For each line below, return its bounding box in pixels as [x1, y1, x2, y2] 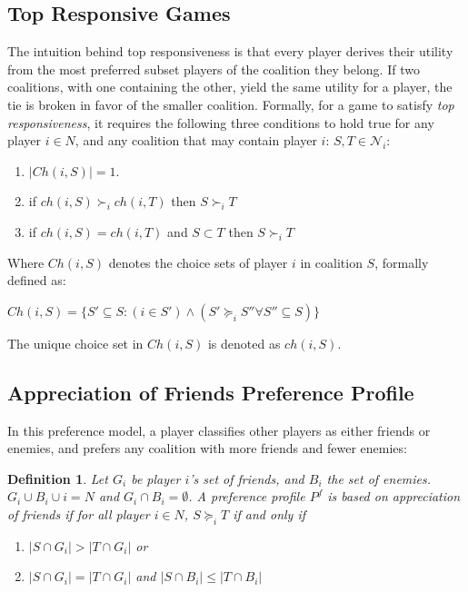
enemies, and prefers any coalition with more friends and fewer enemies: [7, 439, 407, 458]
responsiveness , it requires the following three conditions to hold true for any [7, 113, 434, 132]
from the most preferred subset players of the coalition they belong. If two [7, 59, 420, 78]
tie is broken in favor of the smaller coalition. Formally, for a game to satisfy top [7, 94, 454, 113]
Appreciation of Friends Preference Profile [7, 378, 414, 406]
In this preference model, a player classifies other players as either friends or [7, 420, 431, 439]
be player [131, 469, 181, 488]
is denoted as [207, 333, 281, 352]
